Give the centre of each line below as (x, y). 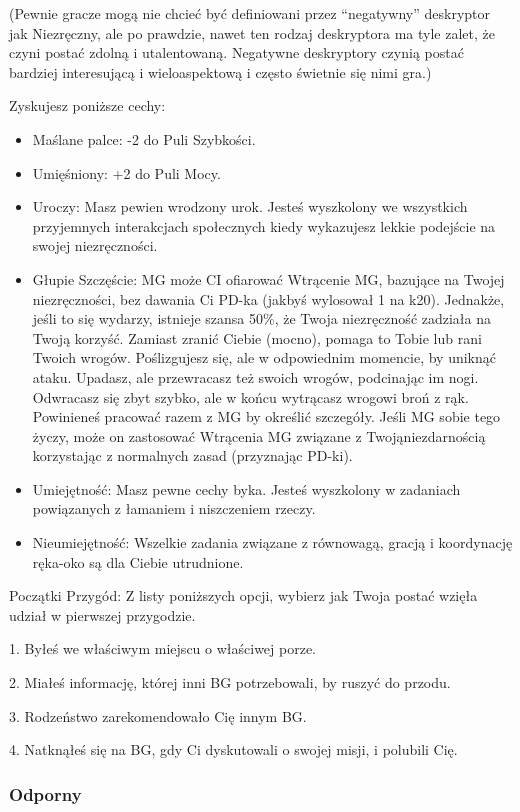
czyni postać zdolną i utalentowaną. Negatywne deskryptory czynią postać (236, 52)
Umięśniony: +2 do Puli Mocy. (126, 172)
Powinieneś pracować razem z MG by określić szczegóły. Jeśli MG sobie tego (266, 416)
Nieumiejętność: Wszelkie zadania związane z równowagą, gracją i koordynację (272, 542)
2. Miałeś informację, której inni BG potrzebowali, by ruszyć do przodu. (230, 682)
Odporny (45, 793)
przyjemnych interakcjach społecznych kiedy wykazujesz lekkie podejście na (264, 225)
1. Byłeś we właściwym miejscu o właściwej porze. (163, 648)
